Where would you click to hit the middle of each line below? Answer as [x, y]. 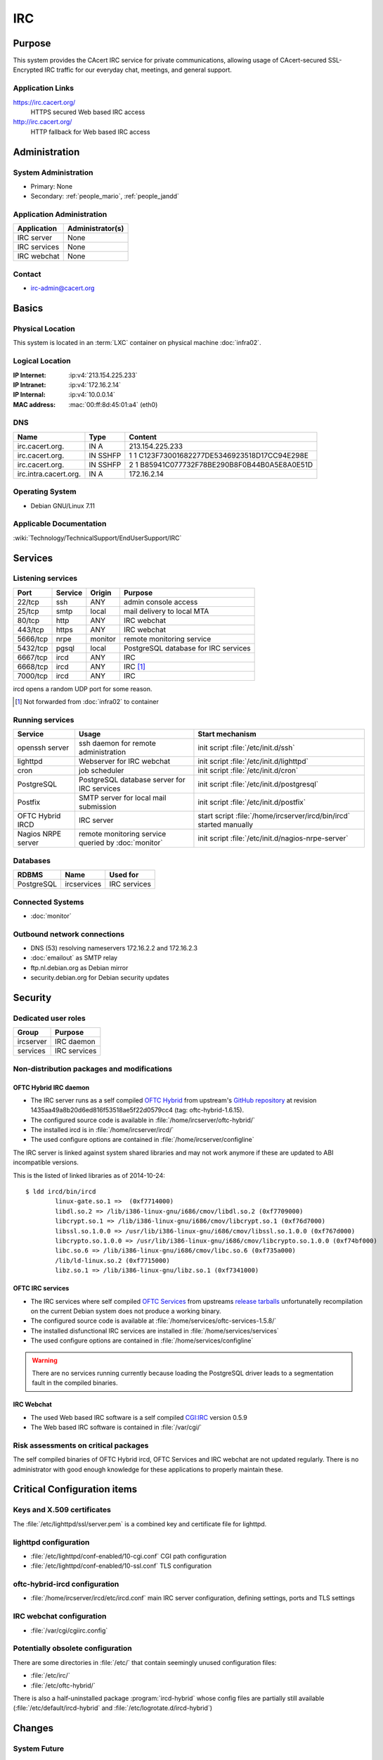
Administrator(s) [96, 229]
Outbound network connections [69, 934]
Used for [124, 875]
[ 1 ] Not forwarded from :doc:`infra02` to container [87, 702]
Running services [44, 720]
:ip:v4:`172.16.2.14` [95, 384]
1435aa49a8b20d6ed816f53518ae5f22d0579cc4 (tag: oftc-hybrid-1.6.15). [137, 1110]
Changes [33, 1728]
